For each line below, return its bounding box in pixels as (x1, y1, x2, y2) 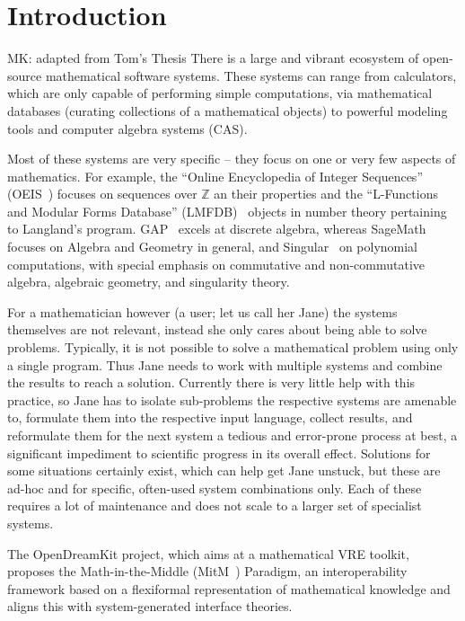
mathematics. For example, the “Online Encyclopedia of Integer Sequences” (7, 166, 423, 185)
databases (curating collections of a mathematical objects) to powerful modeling (7, 101, 448, 120)
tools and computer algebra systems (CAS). (7, 119, 248, 138)
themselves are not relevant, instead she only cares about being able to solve (7, 320, 427, 339)
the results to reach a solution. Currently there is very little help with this (7, 373, 416, 392)
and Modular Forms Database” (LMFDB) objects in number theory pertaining (7, 201, 447, 220)
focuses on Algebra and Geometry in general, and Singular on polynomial (7, 237, 418, 256)
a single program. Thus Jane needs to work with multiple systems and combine (7, 355, 443, 374)
